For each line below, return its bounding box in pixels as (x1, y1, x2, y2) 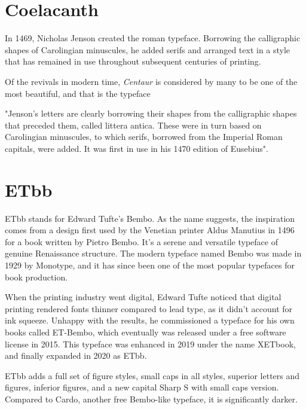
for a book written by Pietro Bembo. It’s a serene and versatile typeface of (5, 235, 278, 248)
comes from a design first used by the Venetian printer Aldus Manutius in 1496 (5, 224, 295, 236)
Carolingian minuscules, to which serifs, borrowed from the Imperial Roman (5, 130, 283, 143)
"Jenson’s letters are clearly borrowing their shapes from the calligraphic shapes (5, 107, 297, 120)
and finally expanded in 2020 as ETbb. (5, 349, 147, 362)
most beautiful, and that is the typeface (5, 87, 151, 99)
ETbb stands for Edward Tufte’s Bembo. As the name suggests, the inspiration (5, 212, 295, 224)
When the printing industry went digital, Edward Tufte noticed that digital (5, 291, 281, 303)
